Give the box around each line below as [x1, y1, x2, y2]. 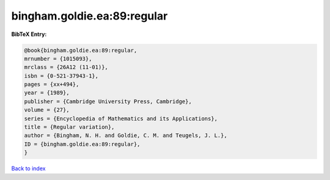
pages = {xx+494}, [24, 81, 79, 88]
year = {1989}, [24, 89, 70, 96]
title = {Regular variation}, [24, 124, 115, 131]
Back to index [11, 165, 46, 172]
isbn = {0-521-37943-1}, [24, 72, 99, 79]
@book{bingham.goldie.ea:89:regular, [24, 46, 137, 54]
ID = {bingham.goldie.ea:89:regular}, [24, 140, 141, 148]
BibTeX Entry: [11, 31, 47, 38]
